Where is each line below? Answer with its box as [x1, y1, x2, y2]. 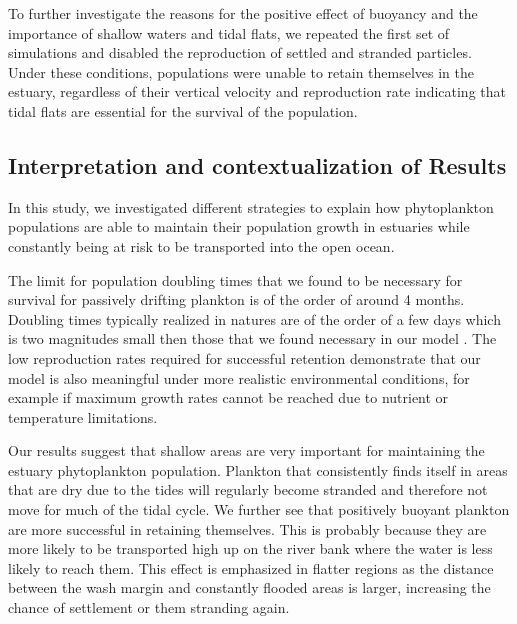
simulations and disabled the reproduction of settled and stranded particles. [8, 42, 472, 63]
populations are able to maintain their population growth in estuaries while [8, 216, 470, 237]
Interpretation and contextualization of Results [8, 149, 507, 180]
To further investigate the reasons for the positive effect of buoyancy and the [8, 3, 478, 23]
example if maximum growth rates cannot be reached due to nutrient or [8, 387, 449, 408]
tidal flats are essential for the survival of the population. [8, 100, 358, 121]
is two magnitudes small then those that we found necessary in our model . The [8, 328, 497, 349]
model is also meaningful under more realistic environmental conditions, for [8, 367, 470, 388]
